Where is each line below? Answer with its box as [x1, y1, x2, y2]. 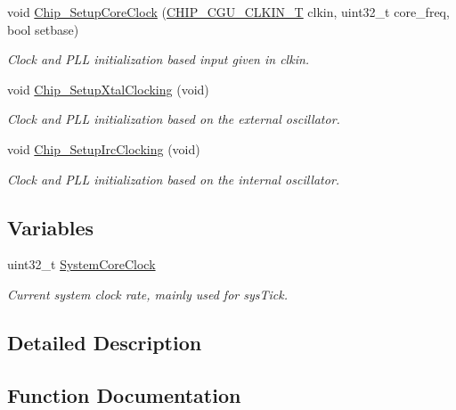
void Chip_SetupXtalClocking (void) [7, 79, 209, 98]
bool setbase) [7, 20, 79, 38]
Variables [7, 213, 94, 241]
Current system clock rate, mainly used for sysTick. [7, 284, 288, 303]
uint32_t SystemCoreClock [7, 255, 156, 274]
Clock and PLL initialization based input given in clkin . [7, 50, 310, 69]
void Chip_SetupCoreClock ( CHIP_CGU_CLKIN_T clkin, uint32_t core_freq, [7, 3, 450, 20]
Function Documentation [7, 381, 241, 408]
